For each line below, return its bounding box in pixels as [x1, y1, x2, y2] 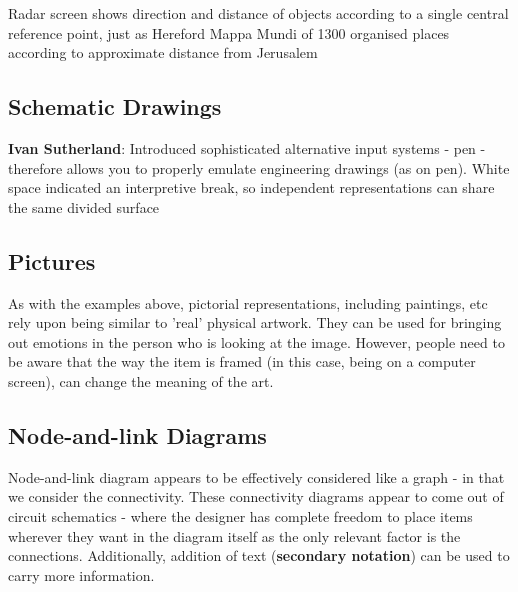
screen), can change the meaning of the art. [8, 370, 274, 391]
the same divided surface [8, 196, 160, 217]
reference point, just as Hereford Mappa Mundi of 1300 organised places [8, 22, 450, 43]
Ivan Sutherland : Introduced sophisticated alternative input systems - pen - [8, 137, 486, 158]
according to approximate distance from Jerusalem [8, 42, 318, 63]
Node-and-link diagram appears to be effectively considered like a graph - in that [8, 466, 505, 487]
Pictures [8, 245, 96, 276]
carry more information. [8, 564, 155, 585]
